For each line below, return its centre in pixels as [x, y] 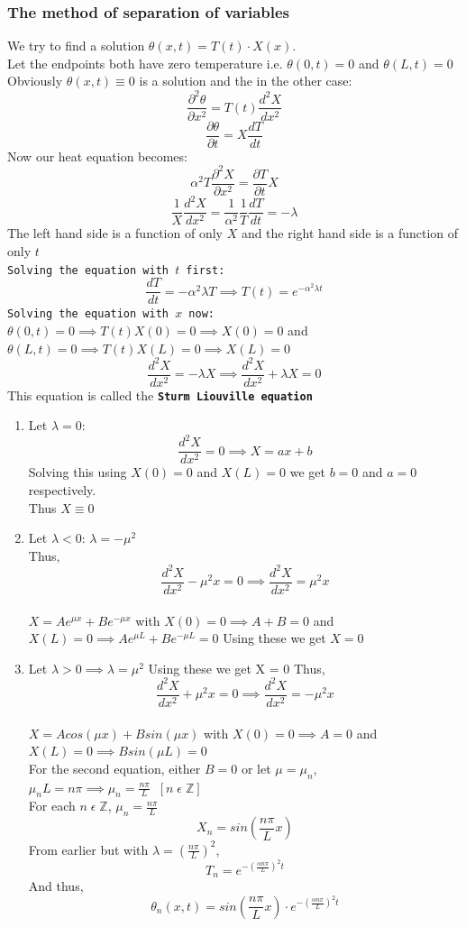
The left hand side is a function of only [115, 233]
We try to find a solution [76, 46]
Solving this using [78, 472]
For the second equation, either [114, 768]
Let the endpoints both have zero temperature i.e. [145, 63]
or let [256, 768]
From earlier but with [88, 849]
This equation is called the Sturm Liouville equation [160, 395]
